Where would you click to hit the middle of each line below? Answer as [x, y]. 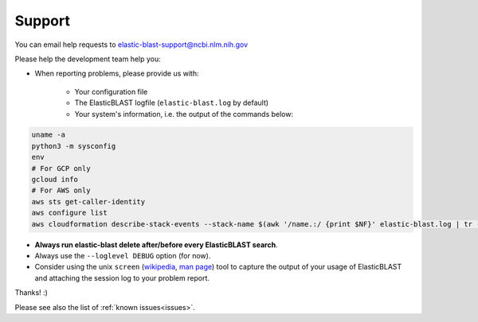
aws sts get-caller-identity [88, 202]
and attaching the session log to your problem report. [122, 277]
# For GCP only [61, 168]
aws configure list [69, 213]
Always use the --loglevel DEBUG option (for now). [123, 255]
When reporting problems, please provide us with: [117, 74]
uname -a [49, 135]
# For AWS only [61, 190]
